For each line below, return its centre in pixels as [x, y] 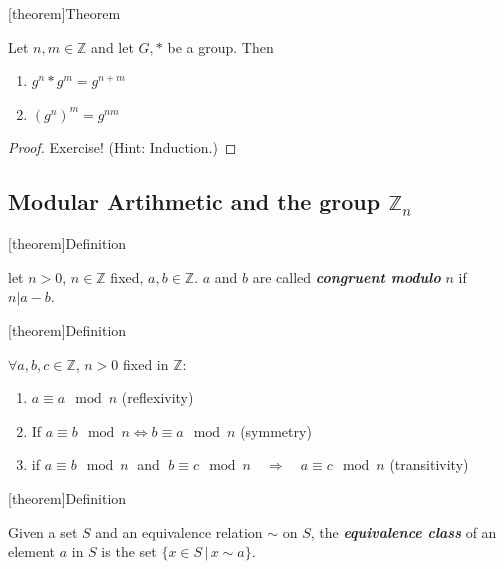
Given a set [43, 531]
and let [112, 46]
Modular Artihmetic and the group [194, 201]
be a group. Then [220, 46]
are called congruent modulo [346, 276]
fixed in [146, 363]
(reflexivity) [157, 397]
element [32, 551]
